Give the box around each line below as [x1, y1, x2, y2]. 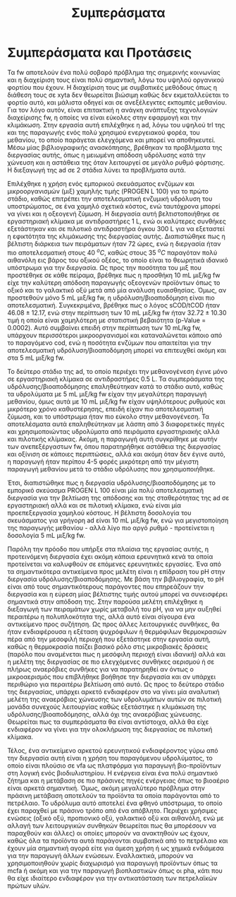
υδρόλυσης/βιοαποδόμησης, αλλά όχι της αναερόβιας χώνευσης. [7, 710, 202, 718]
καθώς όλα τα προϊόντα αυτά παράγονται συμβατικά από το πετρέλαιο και [7, 836, 228, 845]
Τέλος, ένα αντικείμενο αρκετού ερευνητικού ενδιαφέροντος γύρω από [7, 746, 218, 754]
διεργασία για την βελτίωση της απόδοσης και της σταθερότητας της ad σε [7, 493, 230, 502]
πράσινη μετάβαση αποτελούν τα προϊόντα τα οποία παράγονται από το [7, 791, 220, 799]
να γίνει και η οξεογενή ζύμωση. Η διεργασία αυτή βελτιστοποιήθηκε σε [7, 209, 220, 218]
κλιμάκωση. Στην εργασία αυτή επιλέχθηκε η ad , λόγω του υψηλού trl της [7, 120, 225, 129]
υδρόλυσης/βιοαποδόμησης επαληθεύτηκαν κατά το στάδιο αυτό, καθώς [7, 382, 223, 390]
